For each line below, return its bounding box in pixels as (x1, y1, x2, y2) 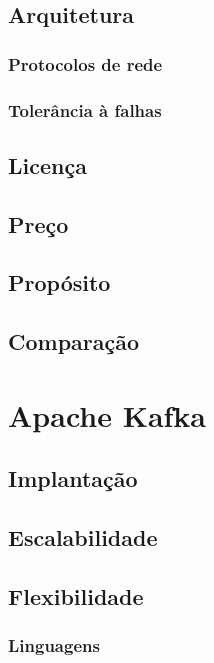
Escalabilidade (8, 522, 158, 553)
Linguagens (8, 633, 100, 658)
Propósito (8, 267, 111, 298)
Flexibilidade (8, 580, 144, 611)
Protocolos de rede (8, 51, 163, 76)
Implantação (8, 463, 138, 494)
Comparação (8, 326, 140, 357)
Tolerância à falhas (8, 97, 162, 122)
